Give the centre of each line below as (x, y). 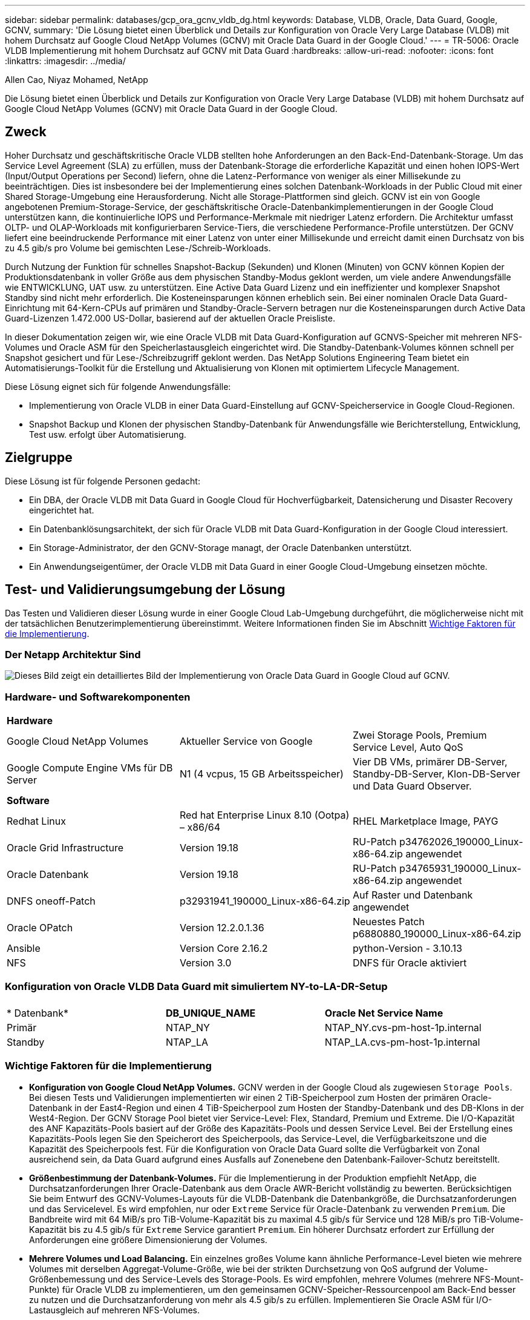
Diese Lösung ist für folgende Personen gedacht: (103, 481)
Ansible (24, 949)
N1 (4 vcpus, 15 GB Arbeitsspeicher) (261, 774)
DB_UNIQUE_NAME (211, 1013)
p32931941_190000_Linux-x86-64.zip (265, 901)
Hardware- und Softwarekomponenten (98, 697)
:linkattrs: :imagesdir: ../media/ (65, 61)
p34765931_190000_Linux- (460, 869)
